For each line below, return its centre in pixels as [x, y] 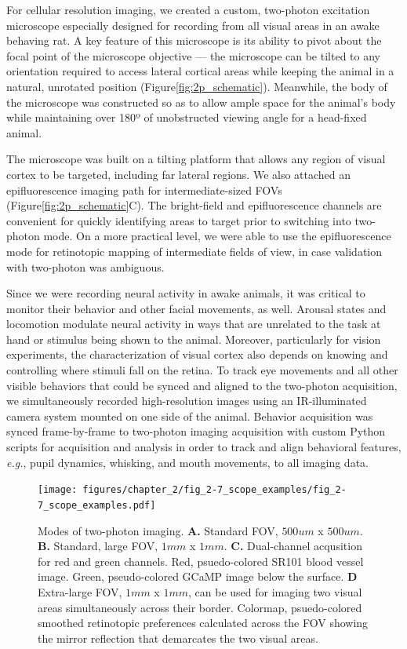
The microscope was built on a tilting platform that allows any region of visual [196, 159]
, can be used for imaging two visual [275, 591]
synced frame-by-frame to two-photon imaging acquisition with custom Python [196, 431]
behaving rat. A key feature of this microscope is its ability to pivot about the [194, 40]
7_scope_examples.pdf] [97, 505]
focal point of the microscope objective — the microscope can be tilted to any [193, 55]
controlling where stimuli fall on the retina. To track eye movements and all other [202, 370]
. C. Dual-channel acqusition [293, 546]
